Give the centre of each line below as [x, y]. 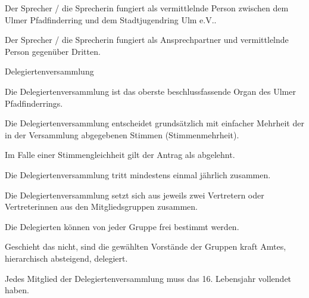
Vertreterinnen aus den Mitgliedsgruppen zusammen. [101, 207]
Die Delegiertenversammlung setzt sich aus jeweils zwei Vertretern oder [135, 195]
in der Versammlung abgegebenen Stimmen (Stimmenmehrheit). [122, 134]
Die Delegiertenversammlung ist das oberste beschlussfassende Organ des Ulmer [150, 91]
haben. [17, 290]
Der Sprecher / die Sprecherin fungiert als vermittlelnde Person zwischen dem [147, 8]
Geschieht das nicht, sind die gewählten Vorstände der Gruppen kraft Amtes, [146, 246]
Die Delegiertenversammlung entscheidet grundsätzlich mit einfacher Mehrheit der [154, 123]
